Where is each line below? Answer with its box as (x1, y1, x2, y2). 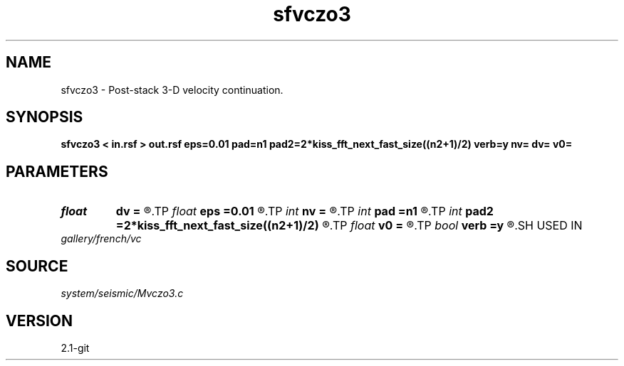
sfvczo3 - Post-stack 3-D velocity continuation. (61, 83, 284, 96)
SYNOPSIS (6, 108, 83, 127)
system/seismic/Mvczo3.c (61, 287, 184, 300)
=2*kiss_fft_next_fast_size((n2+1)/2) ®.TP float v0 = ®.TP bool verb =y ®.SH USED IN (115, 218, 583, 233)
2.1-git (61, 341, 90, 354)
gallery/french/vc (61, 232, 142, 245)
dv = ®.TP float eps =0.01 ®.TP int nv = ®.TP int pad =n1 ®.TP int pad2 (115, 204, 494, 219)
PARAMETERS (6, 162, 108, 181)
